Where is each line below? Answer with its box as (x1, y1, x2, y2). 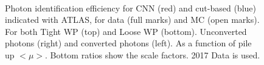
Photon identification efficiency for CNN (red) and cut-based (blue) (5, 1, 256, 14)
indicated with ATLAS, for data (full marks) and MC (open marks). (5, 13, 260, 26)
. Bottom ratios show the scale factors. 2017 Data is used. (45, 48, 260, 61)
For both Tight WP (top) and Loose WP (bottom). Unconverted (5, 25, 247, 37)
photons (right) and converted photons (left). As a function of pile (5, 37, 252, 49)
